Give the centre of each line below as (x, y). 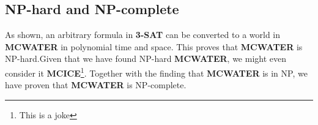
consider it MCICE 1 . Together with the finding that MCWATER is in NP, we (156, 72)
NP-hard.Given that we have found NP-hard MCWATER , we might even (146, 59)
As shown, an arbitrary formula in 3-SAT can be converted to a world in (143, 35)
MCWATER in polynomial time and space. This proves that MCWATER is (154, 46)
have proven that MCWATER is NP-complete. (96, 85)
